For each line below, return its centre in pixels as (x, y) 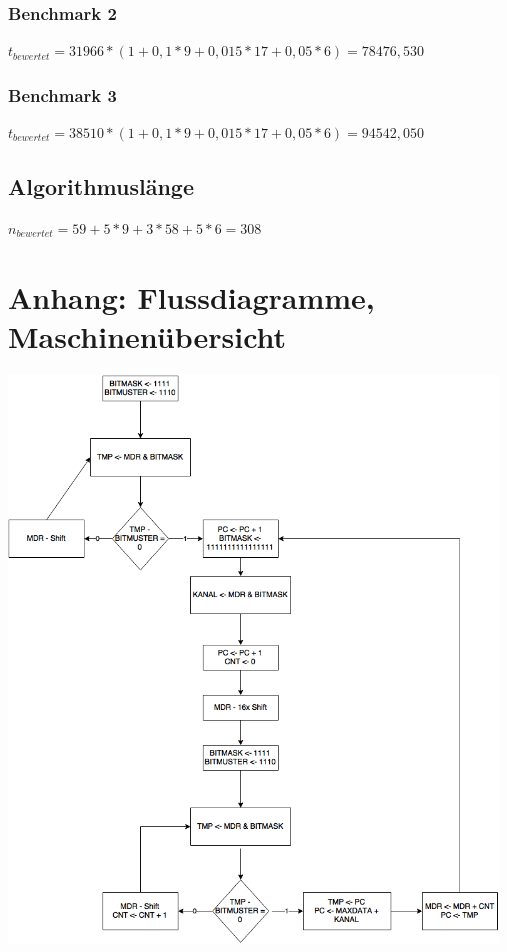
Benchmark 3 (62, 94)
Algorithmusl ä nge (101, 186)
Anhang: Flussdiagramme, (191, 296)
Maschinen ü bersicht (147, 335)
